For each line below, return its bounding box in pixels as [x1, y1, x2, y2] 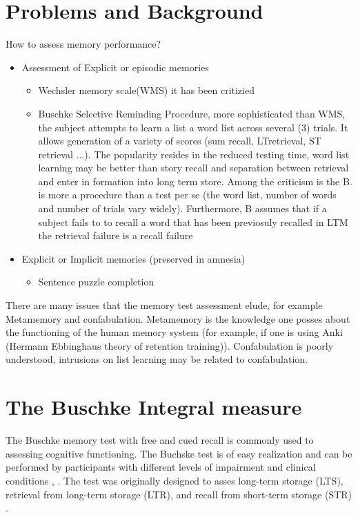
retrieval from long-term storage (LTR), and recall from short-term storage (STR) [6, 487, 352, 501]
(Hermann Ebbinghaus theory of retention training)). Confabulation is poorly [6, 338, 334, 352]
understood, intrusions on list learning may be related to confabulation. [6, 352, 308, 366]
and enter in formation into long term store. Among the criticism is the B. [38, 173, 352, 188]
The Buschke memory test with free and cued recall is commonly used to [6, 433, 314, 447]
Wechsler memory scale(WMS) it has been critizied [38, 83, 255, 97]
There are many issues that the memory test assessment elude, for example [6, 298, 323, 312]
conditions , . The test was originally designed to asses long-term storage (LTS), [6, 473, 344, 487]
